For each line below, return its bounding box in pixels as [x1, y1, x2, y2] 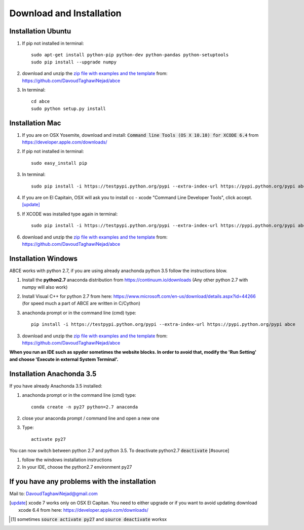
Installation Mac [9, 119, 61, 127]
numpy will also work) [22, 284, 68, 290]
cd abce [31, 99, 50, 104]
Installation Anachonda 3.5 [9, 369, 97, 378]
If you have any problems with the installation [9, 477, 157, 486]
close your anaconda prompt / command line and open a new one [22, 415, 160, 421]
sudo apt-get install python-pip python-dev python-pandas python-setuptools [31, 52, 229, 58]
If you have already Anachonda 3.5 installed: [9, 383, 102, 389]
